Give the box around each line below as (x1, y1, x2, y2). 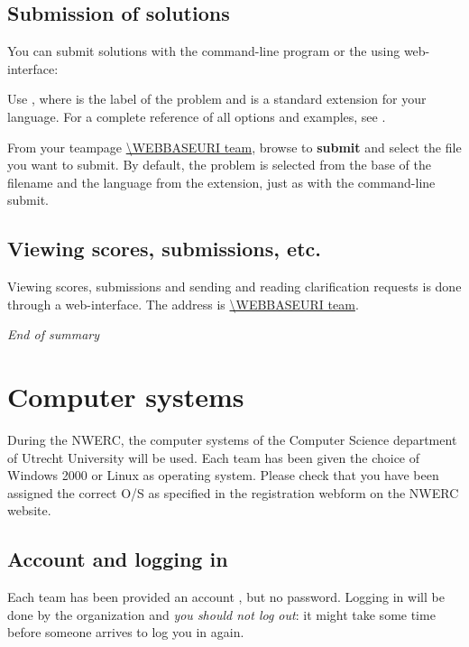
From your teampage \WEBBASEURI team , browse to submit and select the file (7, 137, 462, 156)
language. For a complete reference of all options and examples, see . (7, 106, 386, 125)
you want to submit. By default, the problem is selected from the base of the (7, 155, 431, 174)
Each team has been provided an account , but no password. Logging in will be (7, 587, 445, 606)
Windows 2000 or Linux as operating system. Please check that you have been (7, 466, 439, 485)
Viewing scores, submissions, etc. (7, 235, 321, 263)
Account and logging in (7, 545, 228, 573)
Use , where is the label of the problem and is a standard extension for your (7, 89, 427, 108)
